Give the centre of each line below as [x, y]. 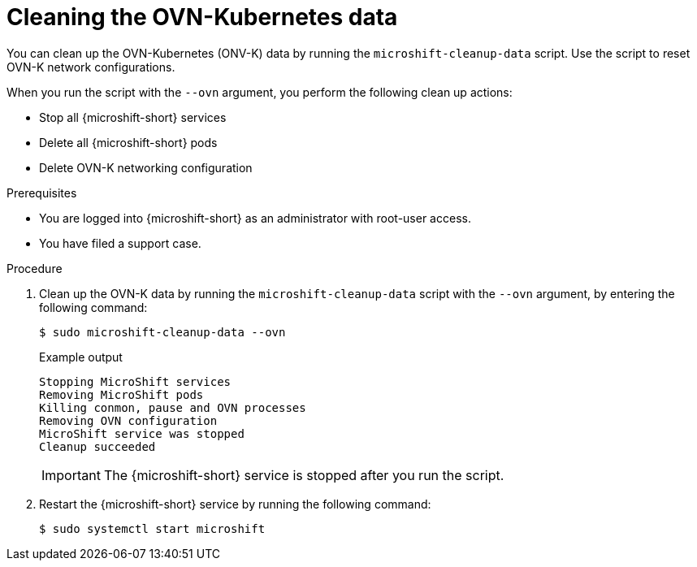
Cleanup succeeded [97, 446]
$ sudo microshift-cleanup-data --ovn [162, 332]
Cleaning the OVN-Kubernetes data [202, 17]
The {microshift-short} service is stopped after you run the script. [304, 475]
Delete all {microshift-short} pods [128, 142]
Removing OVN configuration [128, 420]
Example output [81, 357]
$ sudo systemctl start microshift [152, 528]
